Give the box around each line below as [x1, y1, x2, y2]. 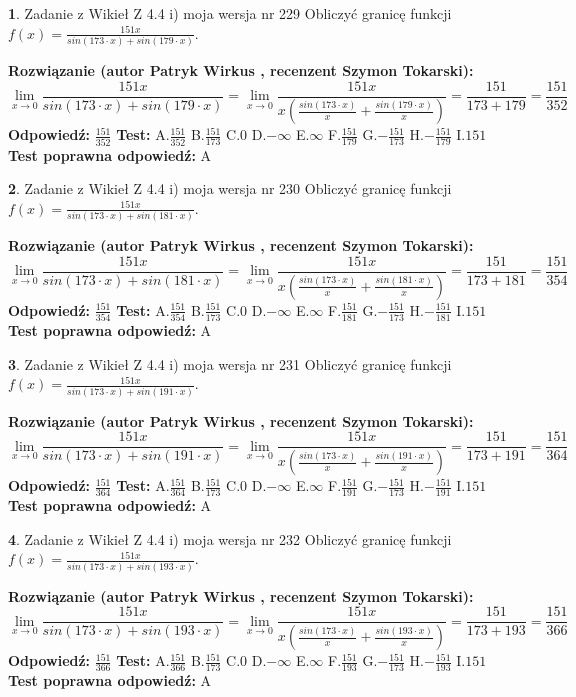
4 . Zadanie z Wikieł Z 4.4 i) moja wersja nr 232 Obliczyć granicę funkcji [8, 528, 452, 549]
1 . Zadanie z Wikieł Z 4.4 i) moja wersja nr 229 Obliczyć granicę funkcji [8, 3, 452, 23]
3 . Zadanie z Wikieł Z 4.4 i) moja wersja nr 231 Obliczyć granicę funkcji [8, 353, 452, 374]
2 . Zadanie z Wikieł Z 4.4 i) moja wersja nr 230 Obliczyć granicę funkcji [8, 178, 452, 199]
